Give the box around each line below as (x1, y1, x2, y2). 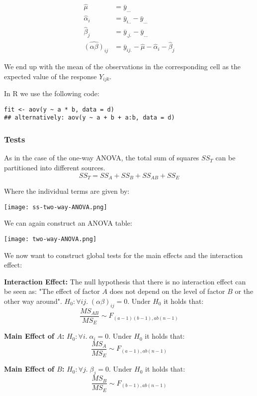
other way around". (4, 295, 62, 306)
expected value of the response (4, 71, 97, 81)
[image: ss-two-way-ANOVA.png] (4, 203, 107, 211)
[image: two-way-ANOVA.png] (4, 235, 97, 243)
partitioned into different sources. (4, 162, 105, 172)
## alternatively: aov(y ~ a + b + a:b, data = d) (4, 114, 175, 122)
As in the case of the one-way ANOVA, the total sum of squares (4, 152, 199, 163)
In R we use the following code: (4, 88, 99, 99)
